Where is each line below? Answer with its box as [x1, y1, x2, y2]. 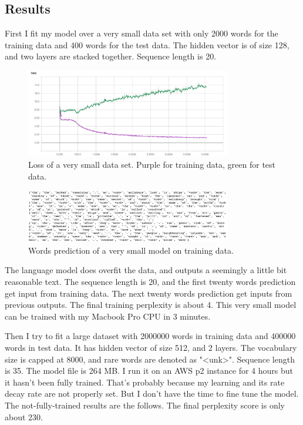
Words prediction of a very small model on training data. [28, 244, 234, 256]
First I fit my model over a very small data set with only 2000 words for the [5, 27, 278, 39]
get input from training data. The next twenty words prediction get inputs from [5, 287, 292, 299]
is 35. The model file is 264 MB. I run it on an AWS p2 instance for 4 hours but [5, 364, 294, 377]
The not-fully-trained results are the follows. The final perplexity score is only [5, 399, 285, 411]
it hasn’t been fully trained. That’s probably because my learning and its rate [5, 376, 285, 388]
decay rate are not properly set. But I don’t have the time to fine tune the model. [5, 387, 299, 400]
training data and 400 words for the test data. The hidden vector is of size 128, [5, 38, 289, 51]
